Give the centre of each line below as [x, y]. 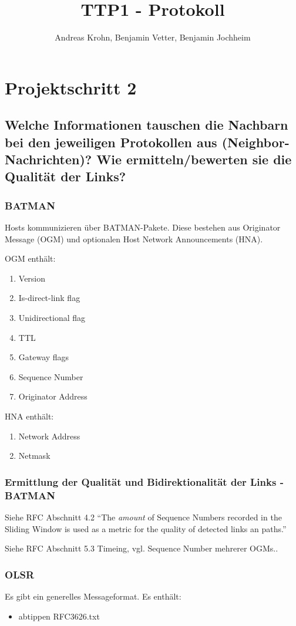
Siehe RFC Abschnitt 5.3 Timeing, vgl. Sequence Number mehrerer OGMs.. [142, 548]
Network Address [49, 436]
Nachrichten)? [48, 159]
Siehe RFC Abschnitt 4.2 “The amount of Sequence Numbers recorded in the [143, 517]
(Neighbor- [255, 142]
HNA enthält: [29, 416]
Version [32, 278]
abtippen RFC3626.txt [59, 616]
